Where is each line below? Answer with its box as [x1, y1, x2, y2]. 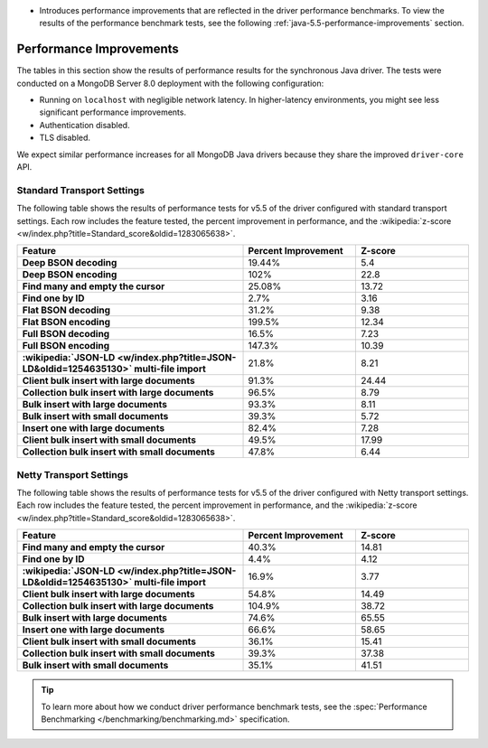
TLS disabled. [39, 132, 90, 144]
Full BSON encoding [22, 340, 110, 352]
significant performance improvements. [39, 107, 187, 117]
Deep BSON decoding [22, 257, 117, 269]
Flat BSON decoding [22, 304, 111, 316]
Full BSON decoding [22, 328, 110, 341]
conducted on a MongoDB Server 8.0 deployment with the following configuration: [16, 78, 324, 89]
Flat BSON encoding [22, 316, 110, 329]
